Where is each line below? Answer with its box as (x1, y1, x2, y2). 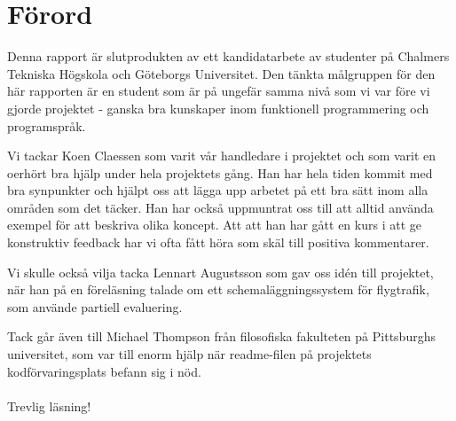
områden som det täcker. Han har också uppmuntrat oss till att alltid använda (7, 198, 434, 216)
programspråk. (7, 116, 86, 135)
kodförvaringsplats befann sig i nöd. (7, 362, 201, 380)
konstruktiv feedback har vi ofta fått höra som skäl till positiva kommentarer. (7, 233, 429, 252)
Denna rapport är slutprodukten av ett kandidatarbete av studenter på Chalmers (7, 47, 450, 66)
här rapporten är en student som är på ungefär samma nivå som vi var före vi (7, 82, 430, 100)
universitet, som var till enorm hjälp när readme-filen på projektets (7, 345, 372, 363)
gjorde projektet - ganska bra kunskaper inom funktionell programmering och (7, 98, 429, 117)
